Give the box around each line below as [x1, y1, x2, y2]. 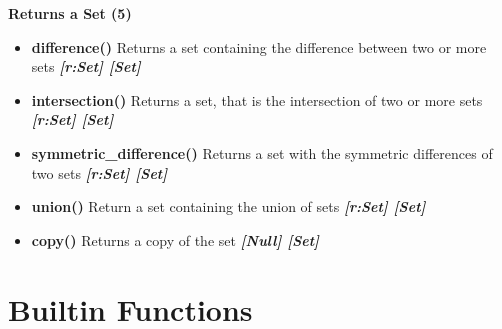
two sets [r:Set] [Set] [31, 162, 168, 183]
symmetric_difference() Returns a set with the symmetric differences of [31, 142, 493, 163]
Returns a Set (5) [8, 3, 132, 23]
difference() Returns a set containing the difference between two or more [31, 36, 487, 57]
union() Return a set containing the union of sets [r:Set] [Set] [31, 196, 426, 217]
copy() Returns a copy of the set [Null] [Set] [31, 229, 320, 250]
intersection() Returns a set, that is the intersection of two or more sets [31, 89, 483, 110]
